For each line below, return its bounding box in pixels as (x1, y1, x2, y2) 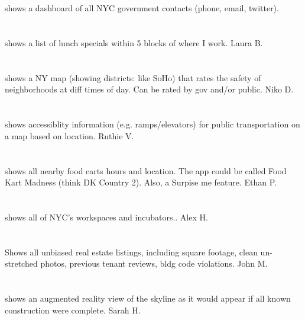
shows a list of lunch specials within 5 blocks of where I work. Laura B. (5, 36, 263, 49)
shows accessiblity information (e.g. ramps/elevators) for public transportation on (5, 118, 300, 130)
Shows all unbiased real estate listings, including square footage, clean (5, 245, 258, 258)
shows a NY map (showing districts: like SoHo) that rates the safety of (5, 71, 261, 84)
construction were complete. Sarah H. (5, 303, 141, 316)
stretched (5, 257, 38, 270)
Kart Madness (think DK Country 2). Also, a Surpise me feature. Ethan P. (5, 176, 277, 188)
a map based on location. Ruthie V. (5, 129, 134, 142)
